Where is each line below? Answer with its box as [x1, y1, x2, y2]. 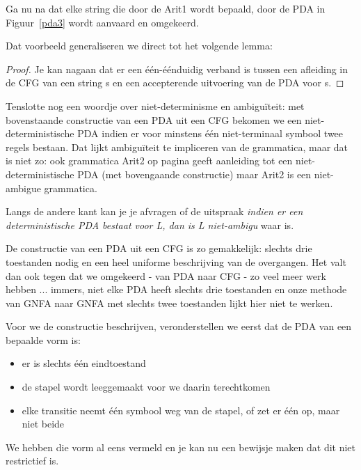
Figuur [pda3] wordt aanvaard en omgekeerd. [6, 15, 199, 29]
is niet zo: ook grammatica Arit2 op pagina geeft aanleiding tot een [6, 153, 293, 168]
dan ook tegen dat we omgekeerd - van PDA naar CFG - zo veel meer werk [6, 268, 326, 283]
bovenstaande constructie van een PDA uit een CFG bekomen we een [6, 112, 302, 127]
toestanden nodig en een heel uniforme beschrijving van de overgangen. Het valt [6, 254, 346, 269]
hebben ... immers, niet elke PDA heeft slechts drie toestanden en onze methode [6, 282, 347, 297]
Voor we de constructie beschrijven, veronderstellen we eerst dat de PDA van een [6, 319, 352, 334]
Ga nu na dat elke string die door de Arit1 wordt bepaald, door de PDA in [6, 1, 326, 15]
